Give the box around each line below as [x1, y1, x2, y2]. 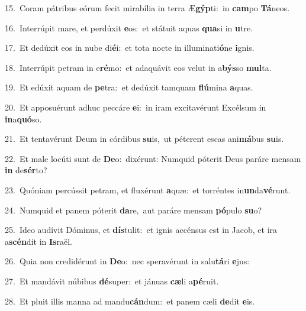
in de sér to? [5, 164, 47, 176]
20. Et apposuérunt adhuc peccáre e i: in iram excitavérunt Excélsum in [5, 101, 266, 113]
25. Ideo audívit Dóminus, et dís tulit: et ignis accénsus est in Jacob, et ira [5, 223, 278, 236]
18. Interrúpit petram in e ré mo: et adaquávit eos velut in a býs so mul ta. [5, 61, 272, 73]
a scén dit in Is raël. [5, 235, 72, 247]
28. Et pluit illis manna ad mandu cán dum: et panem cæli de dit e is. [5, 294, 255, 307]
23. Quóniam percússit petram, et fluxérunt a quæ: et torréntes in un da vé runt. [5, 183, 291, 196]
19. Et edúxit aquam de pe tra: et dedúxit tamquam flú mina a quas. [5, 81, 253, 93]
